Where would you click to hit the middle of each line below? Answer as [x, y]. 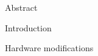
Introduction [28, 27]
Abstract [21, 7]
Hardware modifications [49, 48]
